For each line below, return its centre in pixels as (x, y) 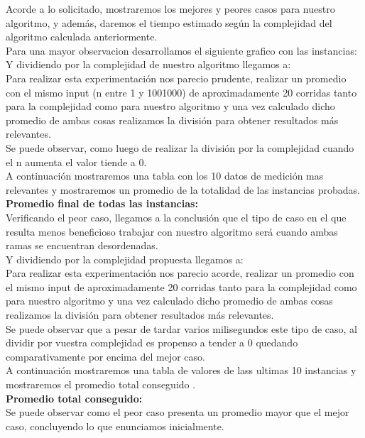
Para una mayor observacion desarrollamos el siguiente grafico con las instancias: (181, 50)
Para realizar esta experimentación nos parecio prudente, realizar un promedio (176, 78)
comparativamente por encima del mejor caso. (105, 356)
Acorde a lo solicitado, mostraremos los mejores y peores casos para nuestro (170, 9)
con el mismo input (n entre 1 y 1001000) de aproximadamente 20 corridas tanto (181, 92)
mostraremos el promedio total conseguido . (101, 384)
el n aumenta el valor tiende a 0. (76, 161)
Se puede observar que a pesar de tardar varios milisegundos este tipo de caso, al (182, 328)
